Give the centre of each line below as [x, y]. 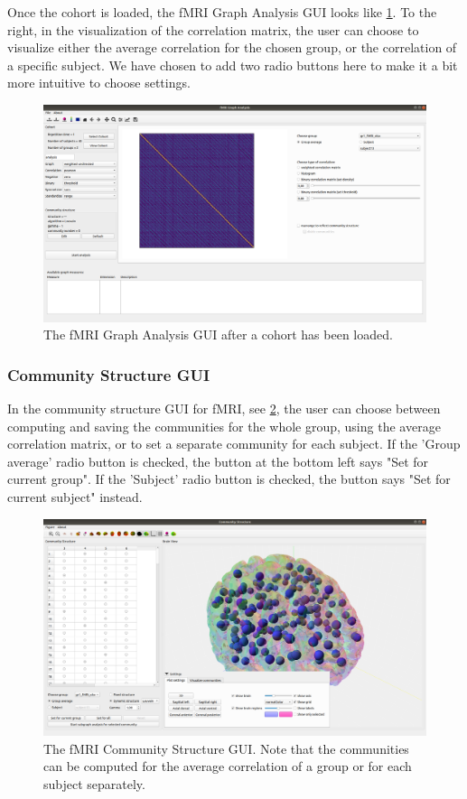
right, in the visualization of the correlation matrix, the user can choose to [213, 29]
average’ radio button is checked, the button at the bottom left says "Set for [218, 461]
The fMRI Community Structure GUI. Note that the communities [226, 748]
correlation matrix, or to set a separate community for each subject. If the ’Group [234, 444]
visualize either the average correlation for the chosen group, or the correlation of [232, 47]
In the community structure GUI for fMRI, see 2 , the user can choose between [224, 408]
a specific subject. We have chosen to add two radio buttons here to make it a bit [233, 65]
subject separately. [94, 783]
